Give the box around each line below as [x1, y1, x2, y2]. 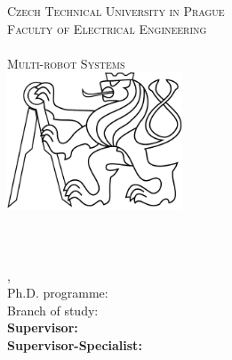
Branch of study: [7, 300, 99, 319]
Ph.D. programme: [7, 283, 108, 302]
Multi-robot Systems [7, 53, 125, 72]
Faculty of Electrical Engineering [7, 19, 207, 37]
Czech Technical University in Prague [7, 2, 225, 20]
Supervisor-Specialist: [7, 336, 142, 355]
